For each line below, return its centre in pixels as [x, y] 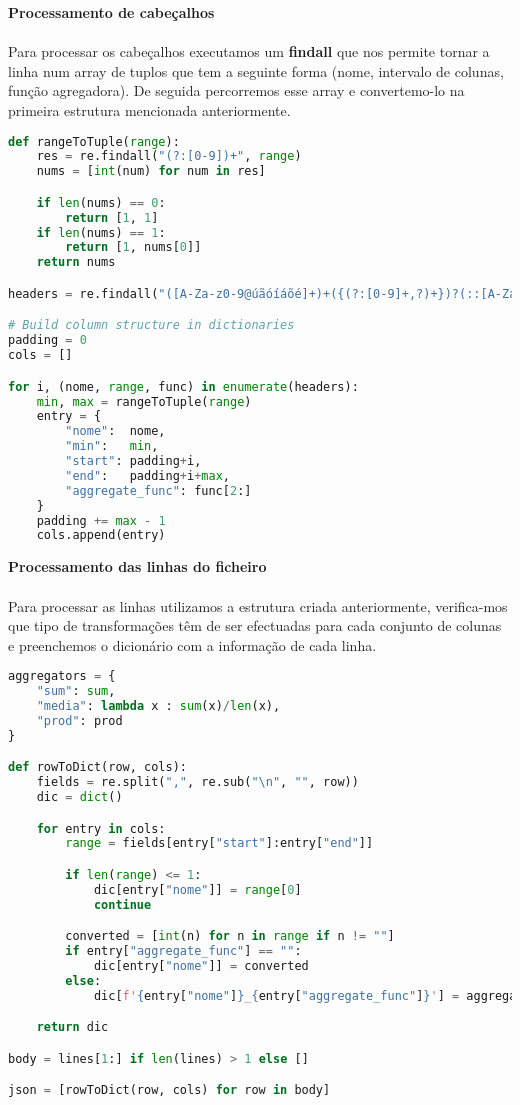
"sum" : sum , [76, 691]
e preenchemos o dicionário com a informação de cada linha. [192, 644]
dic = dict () [79, 797]
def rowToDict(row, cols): [97, 767]
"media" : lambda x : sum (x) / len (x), [158, 706]
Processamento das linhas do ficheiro [137, 566]
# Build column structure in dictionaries [151, 325]
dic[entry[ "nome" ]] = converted [201, 966]
